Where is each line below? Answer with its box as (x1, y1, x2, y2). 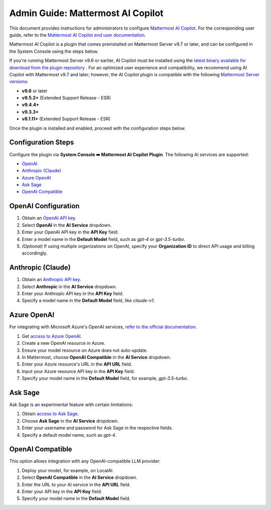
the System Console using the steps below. (9, 48, 99, 54)
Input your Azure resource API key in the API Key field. (22, 368, 135, 374)
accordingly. (22, 250, 48, 256)
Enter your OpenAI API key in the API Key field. (22, 229, 119, 235)
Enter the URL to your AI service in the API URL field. (22, 481, 131, 487)
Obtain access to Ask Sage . (22, 411, 79, 417)
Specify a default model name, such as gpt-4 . (22, 432, 117, 438)
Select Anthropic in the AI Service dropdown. (22, 284, 117, 290)
